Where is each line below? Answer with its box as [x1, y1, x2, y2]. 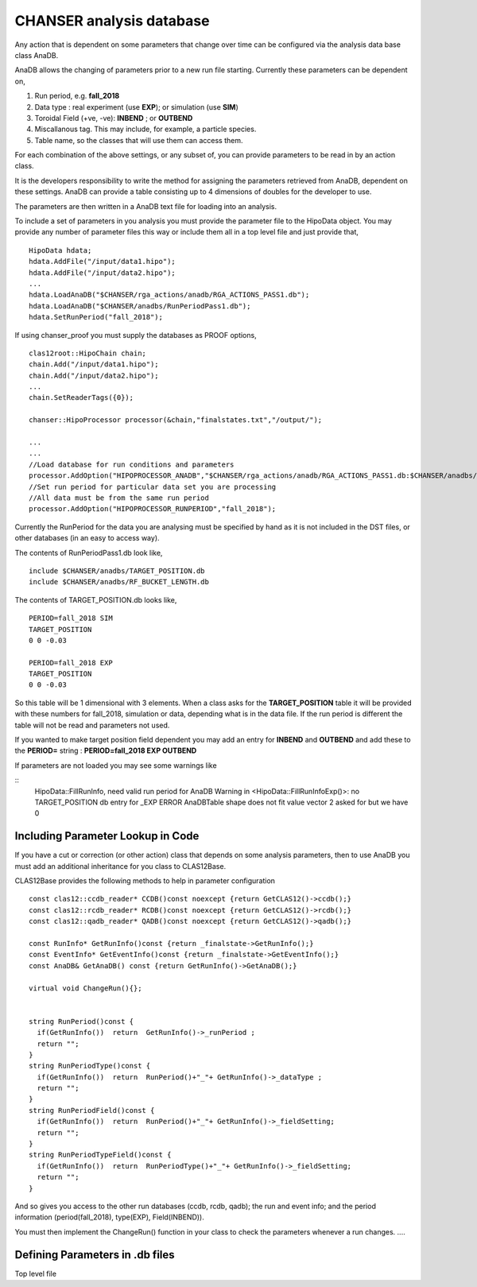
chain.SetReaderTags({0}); [29, 393, 134, 402]
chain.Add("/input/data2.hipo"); [29, 370, 159, 380]
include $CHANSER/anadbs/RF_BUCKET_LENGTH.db [29, 577, 210, 587]
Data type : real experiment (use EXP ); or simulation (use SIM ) [34, 102, 238, 111]
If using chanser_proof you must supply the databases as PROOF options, [14, 330, 258, 339]
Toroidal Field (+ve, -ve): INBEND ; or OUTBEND [34, 113, 193, 122]
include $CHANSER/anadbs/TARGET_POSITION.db [29, 566, 206, 576]
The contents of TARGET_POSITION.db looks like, [14, 595, 177, 604]
